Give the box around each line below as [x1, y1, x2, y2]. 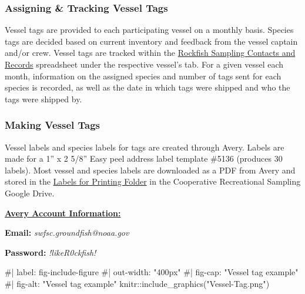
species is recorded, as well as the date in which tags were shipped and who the [5, 81, 290, 93]
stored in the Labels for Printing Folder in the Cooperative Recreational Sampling [5, 175, 301, 188]
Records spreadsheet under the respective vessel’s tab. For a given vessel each [5, 58, 284, 70]
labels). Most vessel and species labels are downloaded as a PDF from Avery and [5, 163, 296, 176]
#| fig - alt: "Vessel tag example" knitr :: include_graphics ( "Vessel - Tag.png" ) [5, 277, 270, 289]
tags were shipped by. [5, 92, 82, 105]
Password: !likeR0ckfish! [5, 246, 96, 258]
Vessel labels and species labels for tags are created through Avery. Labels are [5, 141, 284, 153]
